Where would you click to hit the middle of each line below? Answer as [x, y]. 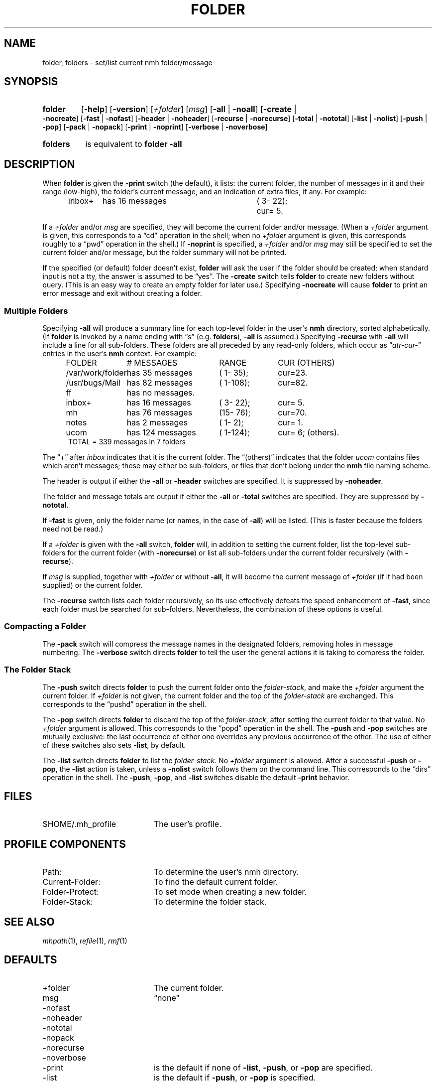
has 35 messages [160, 373]
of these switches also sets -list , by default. [114, 745]
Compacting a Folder [45, 626]
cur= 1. [291, 423]
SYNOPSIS [31, 82]
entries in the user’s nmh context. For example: [120, 354]
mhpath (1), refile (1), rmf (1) [85, 941]
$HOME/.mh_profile [79, 824]
